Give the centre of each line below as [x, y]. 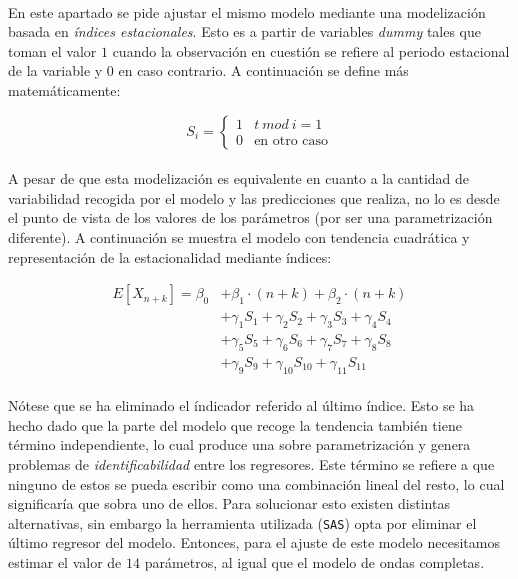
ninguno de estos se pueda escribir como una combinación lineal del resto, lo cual [256, 483]
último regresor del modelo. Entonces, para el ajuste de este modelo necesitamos [254, 542]
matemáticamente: [64, 89]
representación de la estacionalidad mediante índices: [170, 256]
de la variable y [55, 70]
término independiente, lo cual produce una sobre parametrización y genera [239, 444]
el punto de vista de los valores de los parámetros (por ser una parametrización [250, 217]
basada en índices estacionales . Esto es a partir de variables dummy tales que [245, 31]
